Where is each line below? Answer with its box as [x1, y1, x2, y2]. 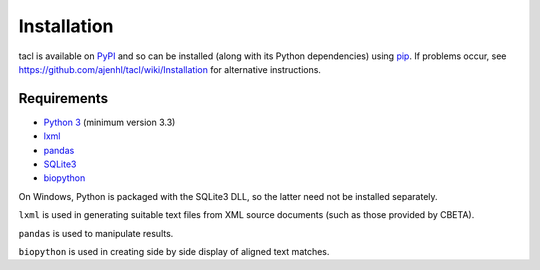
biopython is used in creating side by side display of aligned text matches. [18, 245, 330, 257]
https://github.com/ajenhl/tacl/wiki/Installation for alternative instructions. [18, 63, 322, 75]
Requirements [18, 90, 109, 107]
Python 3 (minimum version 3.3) [43, 116, 176, 128]
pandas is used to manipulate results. [18, 227, 174, 239]
